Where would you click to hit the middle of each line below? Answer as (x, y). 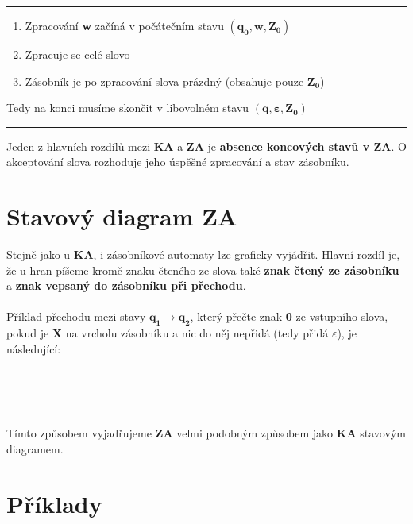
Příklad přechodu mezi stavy (76, 316)
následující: (34, 348)
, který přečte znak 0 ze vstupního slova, (289, 316)
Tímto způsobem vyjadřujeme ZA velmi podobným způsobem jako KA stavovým (206, 433)
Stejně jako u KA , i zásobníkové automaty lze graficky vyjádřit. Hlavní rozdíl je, (203, 254)
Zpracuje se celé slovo (77, 54)
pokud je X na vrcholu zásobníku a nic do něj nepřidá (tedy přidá (168, 333)
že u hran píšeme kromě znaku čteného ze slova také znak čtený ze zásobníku (203, 270)
